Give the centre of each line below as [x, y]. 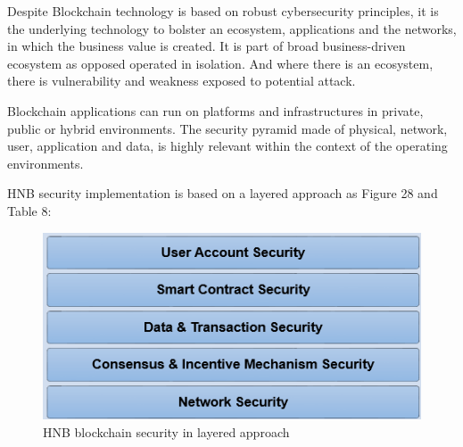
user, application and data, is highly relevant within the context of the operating [227, 146]
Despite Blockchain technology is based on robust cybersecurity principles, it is [223, 11]
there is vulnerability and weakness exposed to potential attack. [182, 81]
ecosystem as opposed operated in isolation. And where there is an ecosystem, [220, 63]
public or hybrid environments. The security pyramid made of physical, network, [227, 128]
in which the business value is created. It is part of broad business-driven [207, 46]
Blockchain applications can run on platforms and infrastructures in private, [215, 110]
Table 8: [29, 210]
